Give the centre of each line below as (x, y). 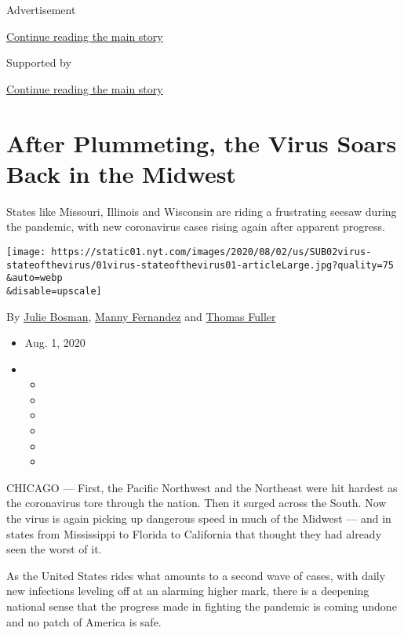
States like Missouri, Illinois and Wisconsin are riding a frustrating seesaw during (202, 211)
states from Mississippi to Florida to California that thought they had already (194, 533)
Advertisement (41, 9)
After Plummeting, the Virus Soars (202, 142)
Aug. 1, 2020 (55, 343)
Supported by (39, 62)
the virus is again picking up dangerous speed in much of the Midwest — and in (199, 518)
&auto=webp (35, 278)
